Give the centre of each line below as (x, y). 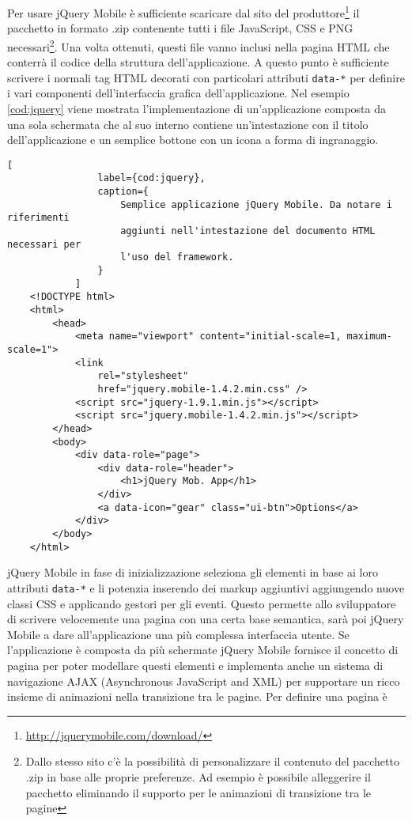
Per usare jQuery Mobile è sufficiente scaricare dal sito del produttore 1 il (183, 11)
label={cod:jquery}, (151, 178)
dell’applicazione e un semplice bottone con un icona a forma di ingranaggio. (193, 140)
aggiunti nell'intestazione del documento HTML (248, 231)
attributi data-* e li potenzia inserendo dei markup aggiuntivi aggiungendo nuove (206, 588)
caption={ (123, 192)
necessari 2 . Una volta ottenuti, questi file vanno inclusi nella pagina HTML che (198, 45)
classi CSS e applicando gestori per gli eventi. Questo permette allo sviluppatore (202, 603)
